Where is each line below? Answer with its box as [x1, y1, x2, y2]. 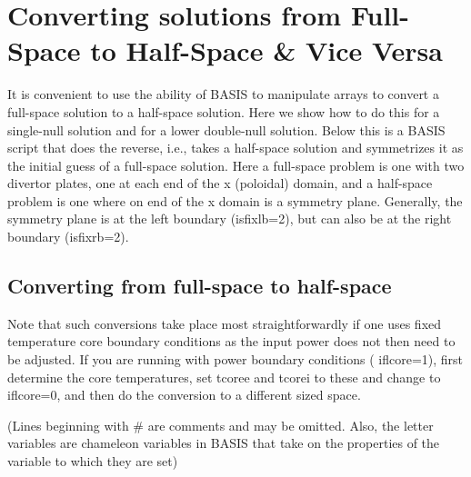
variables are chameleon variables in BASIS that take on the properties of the [7, 433, 440, 452]
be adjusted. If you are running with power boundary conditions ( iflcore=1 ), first [7, 350, 464, 369]
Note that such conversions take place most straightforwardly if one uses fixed [7, 313, 442, 333]
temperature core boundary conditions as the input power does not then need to [7, 332, 456, 351]
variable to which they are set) [7, 452, 178, 471]
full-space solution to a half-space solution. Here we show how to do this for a [7, 102, 440, 121]
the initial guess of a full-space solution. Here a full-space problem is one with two [7, 155, 465, 174]
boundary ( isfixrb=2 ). [7, 227, 129, 246]
